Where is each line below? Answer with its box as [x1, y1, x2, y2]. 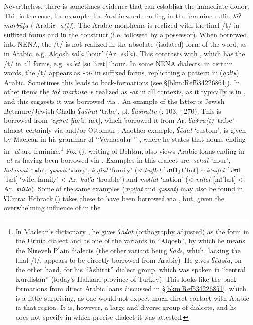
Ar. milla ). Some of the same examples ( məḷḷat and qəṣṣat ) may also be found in [4, 183, 243, 193]
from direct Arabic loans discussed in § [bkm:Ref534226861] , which [49, 283, 247, 293]
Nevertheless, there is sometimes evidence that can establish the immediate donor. [4, 1, 249, 11]
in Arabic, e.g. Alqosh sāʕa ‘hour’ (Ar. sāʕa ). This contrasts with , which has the [4, 48, 245, 58]
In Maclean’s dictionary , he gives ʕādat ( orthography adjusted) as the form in [15, 226, 249, 236]
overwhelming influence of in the [4, 203, 101, 213]
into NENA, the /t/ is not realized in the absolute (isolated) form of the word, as [4, 39, 247, 49]
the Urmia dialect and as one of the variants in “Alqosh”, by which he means [15, 236, 245, 246]
